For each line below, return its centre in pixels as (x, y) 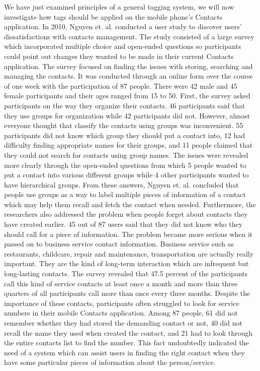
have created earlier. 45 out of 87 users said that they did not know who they (123, 224)
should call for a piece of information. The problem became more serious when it (128, 234)
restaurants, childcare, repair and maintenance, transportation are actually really (129, 253)
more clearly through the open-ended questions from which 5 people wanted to (125, 165)
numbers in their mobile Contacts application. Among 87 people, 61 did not (121, 313)
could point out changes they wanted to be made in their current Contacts (119, 56)
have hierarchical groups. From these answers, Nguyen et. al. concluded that (121, 184)
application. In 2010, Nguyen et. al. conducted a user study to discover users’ (123, 26)
